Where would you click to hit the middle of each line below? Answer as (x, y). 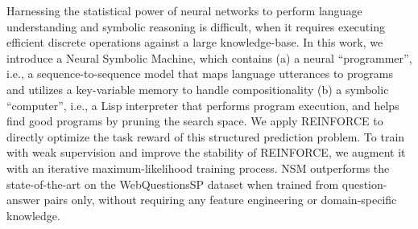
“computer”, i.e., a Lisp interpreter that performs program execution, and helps (203, 105)
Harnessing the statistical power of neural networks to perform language (184, 10)
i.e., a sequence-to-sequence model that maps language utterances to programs (200, 74)
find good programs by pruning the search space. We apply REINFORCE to (195, 121)
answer (23, 200)
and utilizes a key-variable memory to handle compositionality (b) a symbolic (198, 89)
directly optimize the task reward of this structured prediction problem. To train (206, 136)
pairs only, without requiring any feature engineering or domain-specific (220, 200)
